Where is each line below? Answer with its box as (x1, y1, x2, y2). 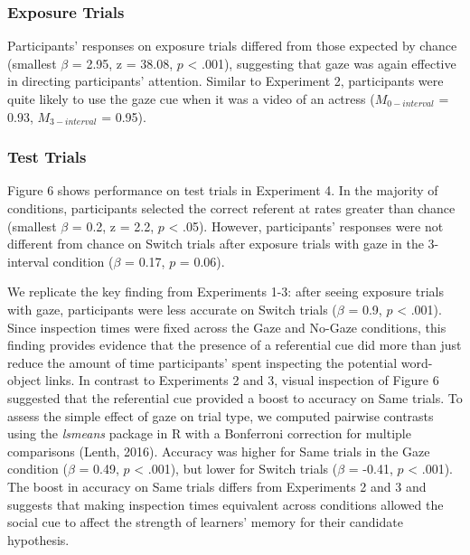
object (7, 371, 42, 390)
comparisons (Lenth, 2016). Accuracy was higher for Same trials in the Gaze (7, 441, 430, 460)
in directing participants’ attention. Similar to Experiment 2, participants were (7, 71, 444, 90)
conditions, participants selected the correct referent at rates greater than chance (7, 199, 456, 217)
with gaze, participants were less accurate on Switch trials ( (7, 299, 337, 318)
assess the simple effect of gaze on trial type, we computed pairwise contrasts (7, 406, 434, 425)
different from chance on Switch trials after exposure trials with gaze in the (7, 234, 424, 253)
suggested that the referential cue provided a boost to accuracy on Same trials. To (7, 388, 463, 407)
